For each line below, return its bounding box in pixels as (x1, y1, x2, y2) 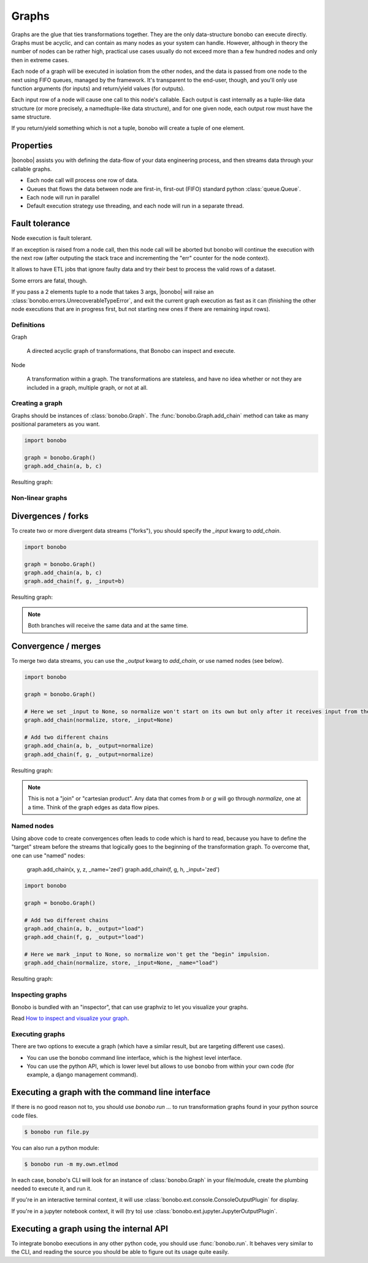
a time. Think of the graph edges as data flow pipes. (28, 803, 159, 811)
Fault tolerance (11, 218, 71, 229)
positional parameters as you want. (11, 420, 101, 428)
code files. (11, 1111, 38, 1119)
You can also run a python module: (11, 1144, 99, 1151)
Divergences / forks (11, 511, 89, 521)
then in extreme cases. (11, 56, 69, 64)
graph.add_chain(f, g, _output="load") (24, 933, 144, 941)
